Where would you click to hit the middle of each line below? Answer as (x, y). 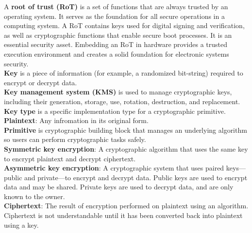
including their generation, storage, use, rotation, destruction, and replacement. (122, 101)
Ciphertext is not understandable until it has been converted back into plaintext (123, 215)
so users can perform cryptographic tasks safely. (75, 139)
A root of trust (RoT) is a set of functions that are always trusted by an (116, 6)
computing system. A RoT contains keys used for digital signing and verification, (124, 25)
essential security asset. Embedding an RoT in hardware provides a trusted (116, 44)
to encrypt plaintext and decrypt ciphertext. (70, 158)
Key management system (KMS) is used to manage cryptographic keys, (118, 92)
